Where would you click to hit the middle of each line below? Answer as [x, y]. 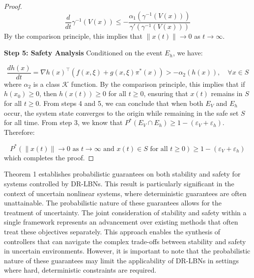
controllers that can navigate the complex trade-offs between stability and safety [125, 241]
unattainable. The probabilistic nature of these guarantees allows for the [113, 203]
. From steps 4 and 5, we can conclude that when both [121, 103]
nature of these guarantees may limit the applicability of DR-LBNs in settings [122, 260]
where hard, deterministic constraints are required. [80, 270]
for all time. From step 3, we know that [63, 122]
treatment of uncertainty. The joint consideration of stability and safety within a [125, 212]
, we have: [188, 53]
